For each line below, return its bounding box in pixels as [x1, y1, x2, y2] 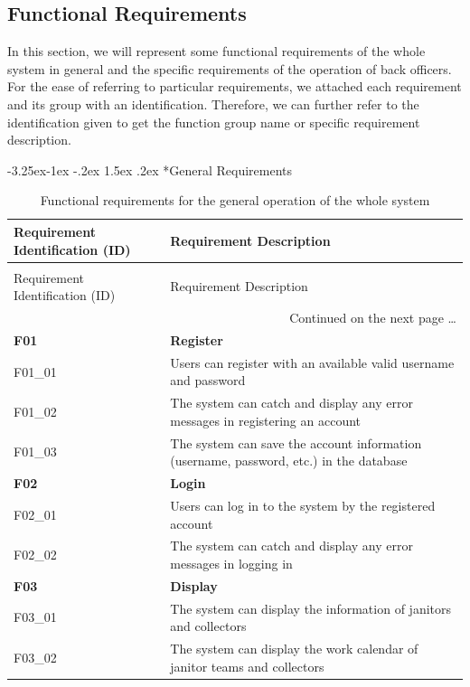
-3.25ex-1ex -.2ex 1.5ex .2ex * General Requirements [7, 160, 293, 179]
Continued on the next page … [289, 308, 456, 327]
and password [170, 371, 246, 390]
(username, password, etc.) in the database [170, 451, 408, 470]
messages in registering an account [170, 410, 362, 429]
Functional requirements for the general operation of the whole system [40, 191, 430, 210]
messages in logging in [170, 553, 293, 572]
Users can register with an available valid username [170, 353, 455, 372]
